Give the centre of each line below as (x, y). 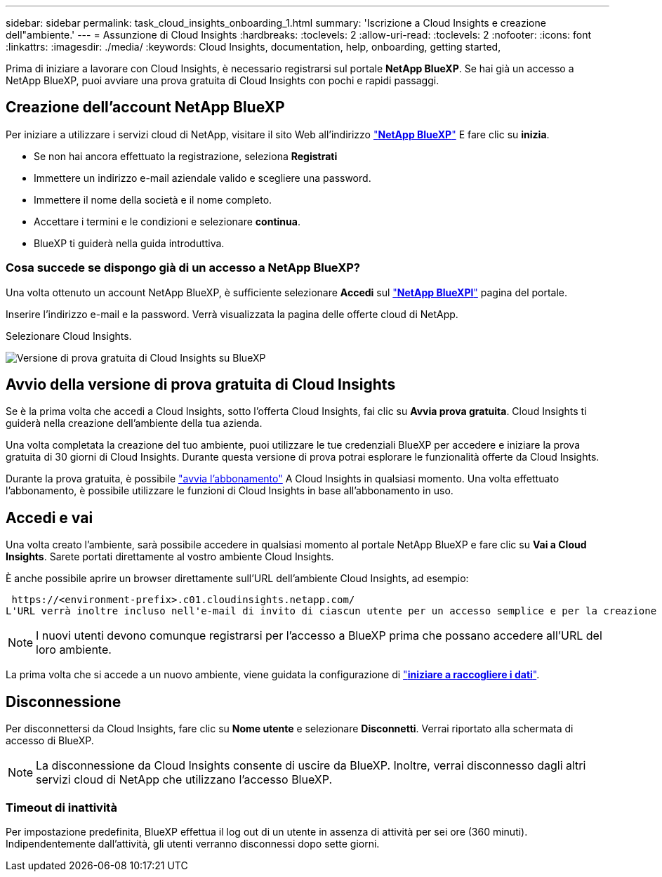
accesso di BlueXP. (50, 741)
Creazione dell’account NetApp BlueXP (145, 107)
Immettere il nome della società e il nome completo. (153, 199)
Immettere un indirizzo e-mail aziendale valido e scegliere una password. (203, 178)
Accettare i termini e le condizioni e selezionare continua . (167, 221)
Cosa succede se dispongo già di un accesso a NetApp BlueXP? (183, 268)
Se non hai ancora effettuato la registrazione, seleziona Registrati (186, 156)
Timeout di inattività (61, 807)
